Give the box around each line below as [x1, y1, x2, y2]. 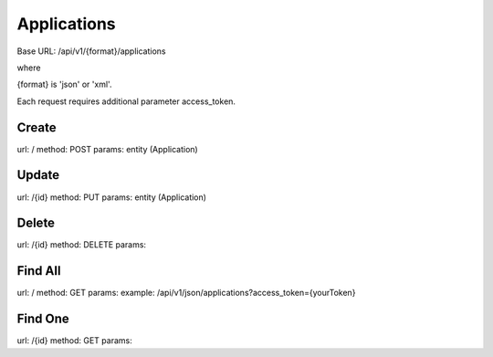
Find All [16, 263, 61, 278]
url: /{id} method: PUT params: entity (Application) [16, 192, 207, 203]
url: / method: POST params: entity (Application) [16, 143, 198, 154]
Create [16, 120, 57, 135]
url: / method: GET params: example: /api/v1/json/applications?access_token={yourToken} [16, 288, 356, 299]
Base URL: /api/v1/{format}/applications [16, 46, 166, 57]
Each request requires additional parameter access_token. [16, 96, 236, 107]
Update [16, 167, 60, 183]
